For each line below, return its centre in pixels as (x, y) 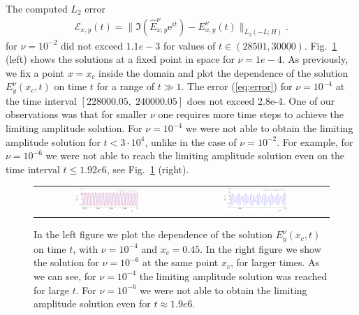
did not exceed (92, 45)
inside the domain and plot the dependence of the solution (224, 72)
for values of (189, 45)
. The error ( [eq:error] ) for (237, 86)
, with (86, 248)
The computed (37, 8)
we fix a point (35, 72)
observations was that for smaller (76, 114)
